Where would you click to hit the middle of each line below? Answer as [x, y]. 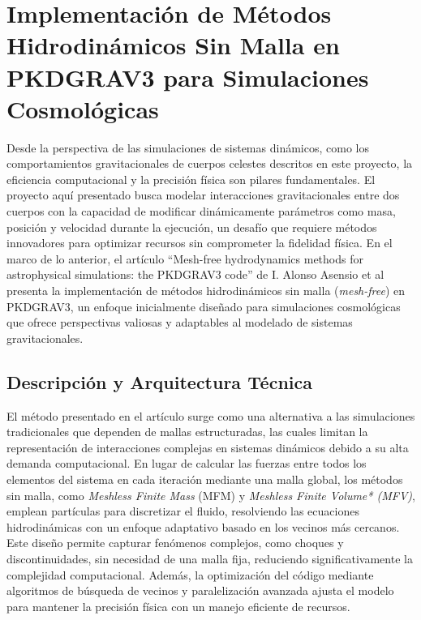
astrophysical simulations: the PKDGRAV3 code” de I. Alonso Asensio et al [195, 274]
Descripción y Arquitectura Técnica [159, 381]
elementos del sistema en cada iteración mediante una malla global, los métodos [205, 479]
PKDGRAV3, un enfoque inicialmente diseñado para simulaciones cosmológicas [204, 306]
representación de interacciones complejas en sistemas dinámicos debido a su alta [208, 447]
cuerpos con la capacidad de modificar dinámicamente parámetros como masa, [201, 211]
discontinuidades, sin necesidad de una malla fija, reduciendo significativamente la [210, 558]
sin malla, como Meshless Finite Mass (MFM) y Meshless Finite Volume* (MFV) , [211, 495]
